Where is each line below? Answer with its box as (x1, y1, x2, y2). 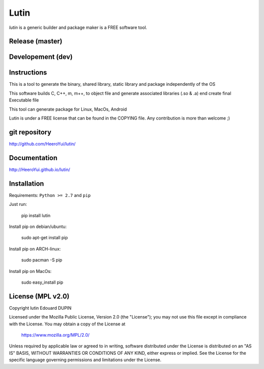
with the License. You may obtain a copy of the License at (9, 321, 126, 327)
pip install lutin (21, 212, 51, 218)
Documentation (9, 153, 58, 162)
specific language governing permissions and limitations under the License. (9, 357, 161, 363)
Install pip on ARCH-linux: (9, 246, 61, 252)
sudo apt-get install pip (21, 235, 68, 241)
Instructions (9, 69, 47, 77)
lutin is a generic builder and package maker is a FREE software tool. (9, 25, 148, 30)
